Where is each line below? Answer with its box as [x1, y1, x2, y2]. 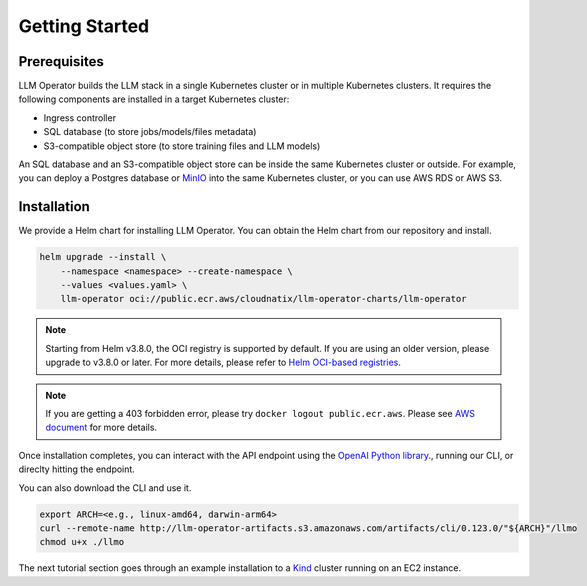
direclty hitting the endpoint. [18, 463, 135, 475]
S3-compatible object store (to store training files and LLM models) [43, 140, 321, 152]
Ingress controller [43, 111, 117, 124]
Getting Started [18, 15, 150, 37]
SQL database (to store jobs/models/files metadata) [43, 126, 257, 138]
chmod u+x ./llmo [39, 536, 125, 548]
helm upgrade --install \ [39, 251, 167, 263]
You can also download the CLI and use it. [18, 481, 192, 494]
